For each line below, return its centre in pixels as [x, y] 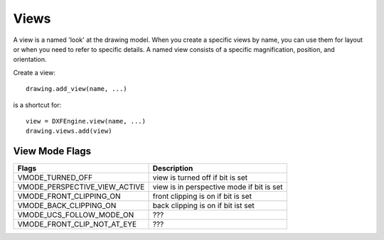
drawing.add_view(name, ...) [76, 89]
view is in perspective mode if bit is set [218, 187]
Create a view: [34, 72]
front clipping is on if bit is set [202, 197]
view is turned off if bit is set [200, 178]
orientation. [30, 60]
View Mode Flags [52, 152]
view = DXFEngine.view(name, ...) [86, 121]
